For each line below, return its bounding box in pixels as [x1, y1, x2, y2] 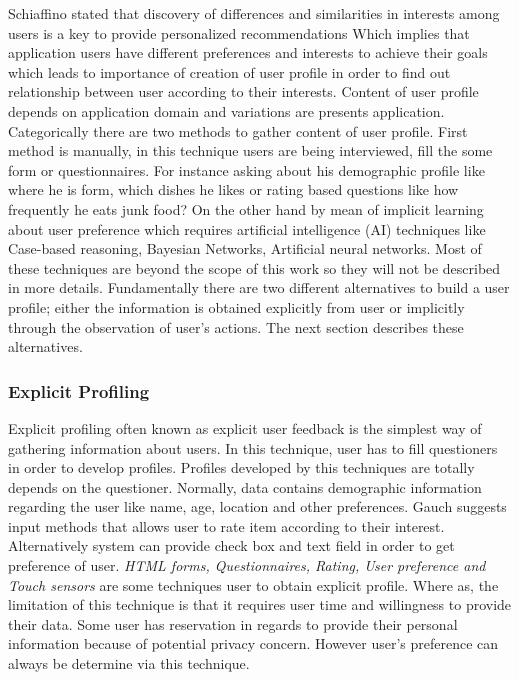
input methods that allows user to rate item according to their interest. [8, 515, 445, 536]
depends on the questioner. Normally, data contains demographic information [8, 476, 482, 497]
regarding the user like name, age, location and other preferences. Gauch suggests [8, 496, 507, 517]
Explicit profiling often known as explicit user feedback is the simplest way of [8, 417, 482, 438]
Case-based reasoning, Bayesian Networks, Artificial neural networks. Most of [8, 238, 482, 259]
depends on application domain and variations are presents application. [8, 100, 445, 121]
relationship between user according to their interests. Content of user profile [8, 81, 479, 102]
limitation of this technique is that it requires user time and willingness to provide [8, 594, 512, 615]
